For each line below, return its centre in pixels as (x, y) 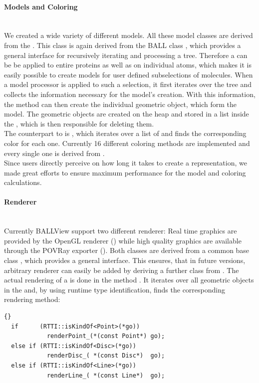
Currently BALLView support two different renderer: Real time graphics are (121, 231)
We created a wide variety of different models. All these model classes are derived (129, 35)
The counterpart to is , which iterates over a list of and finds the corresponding (125, 133)
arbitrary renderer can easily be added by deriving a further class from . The (122, 270)
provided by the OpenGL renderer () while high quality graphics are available (123, 240)
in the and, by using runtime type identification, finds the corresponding (115, 289)
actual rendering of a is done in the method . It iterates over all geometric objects (129, 280)
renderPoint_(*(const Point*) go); (106, 336)
